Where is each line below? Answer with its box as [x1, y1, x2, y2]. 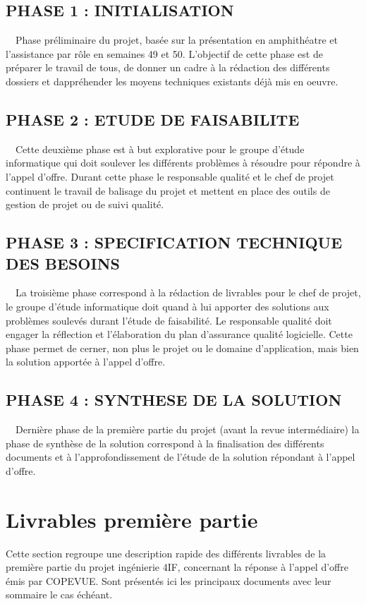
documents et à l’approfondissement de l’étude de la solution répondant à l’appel [6, 449, 355, 464]
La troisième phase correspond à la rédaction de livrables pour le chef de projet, [15, 285, 361, 300]
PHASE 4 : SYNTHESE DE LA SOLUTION [6, 389, 342, 411]
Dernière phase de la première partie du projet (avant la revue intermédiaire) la [15, 422, 360, 437]
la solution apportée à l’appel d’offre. [6, 354, 166, 369]
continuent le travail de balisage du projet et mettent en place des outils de [6, 183, 330, 198]
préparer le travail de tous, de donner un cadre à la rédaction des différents [6, 60, 330, 75]
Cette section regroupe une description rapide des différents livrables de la [6, 545, 327, 560]
